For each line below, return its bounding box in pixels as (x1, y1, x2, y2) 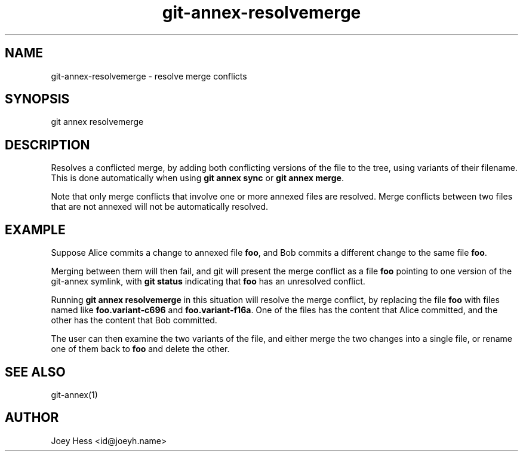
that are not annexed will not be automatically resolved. (51, 201, 269, 212)
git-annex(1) (51, 389, 98, 400)
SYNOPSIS (5, 91, 70, 107)
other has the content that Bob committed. (51, 315, 217, 326)
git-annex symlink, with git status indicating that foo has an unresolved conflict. (51, 276, 365, 287)
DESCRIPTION (5, 137, 90, 152)
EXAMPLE (5, 222, 66, 237)
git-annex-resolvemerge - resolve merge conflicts (51, 71, 247, 81)
